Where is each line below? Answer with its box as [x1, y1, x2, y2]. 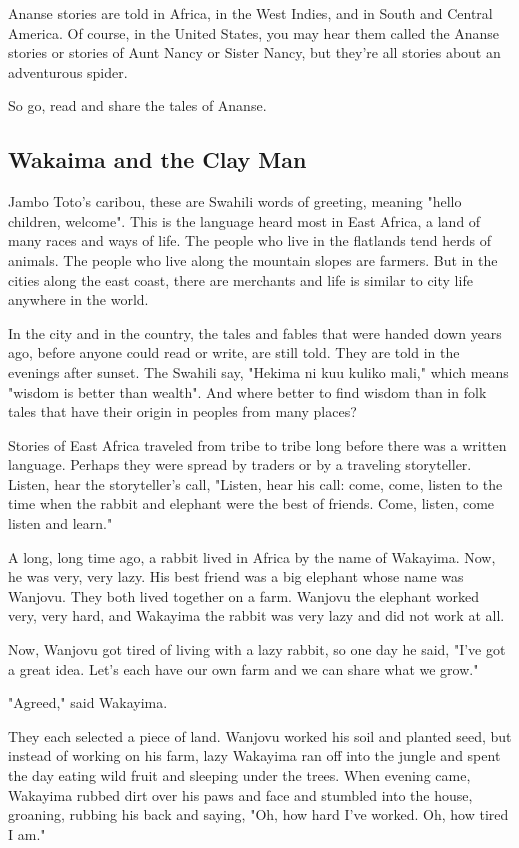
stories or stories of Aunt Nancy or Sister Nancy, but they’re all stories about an [8, 42, 501, 63]
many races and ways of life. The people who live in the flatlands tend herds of [8, 230, 491, 251]
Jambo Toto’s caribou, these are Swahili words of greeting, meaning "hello [8, 191, 462, 212]
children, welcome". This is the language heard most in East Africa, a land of [8, 210, 481, 231]
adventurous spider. [8, 61, 128, 82]
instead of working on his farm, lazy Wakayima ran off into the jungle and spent [8, 745, 501, 766]
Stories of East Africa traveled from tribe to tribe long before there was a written [8, 434, 507, 455]
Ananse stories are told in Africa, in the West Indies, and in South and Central [8, 3, 493, 23]
